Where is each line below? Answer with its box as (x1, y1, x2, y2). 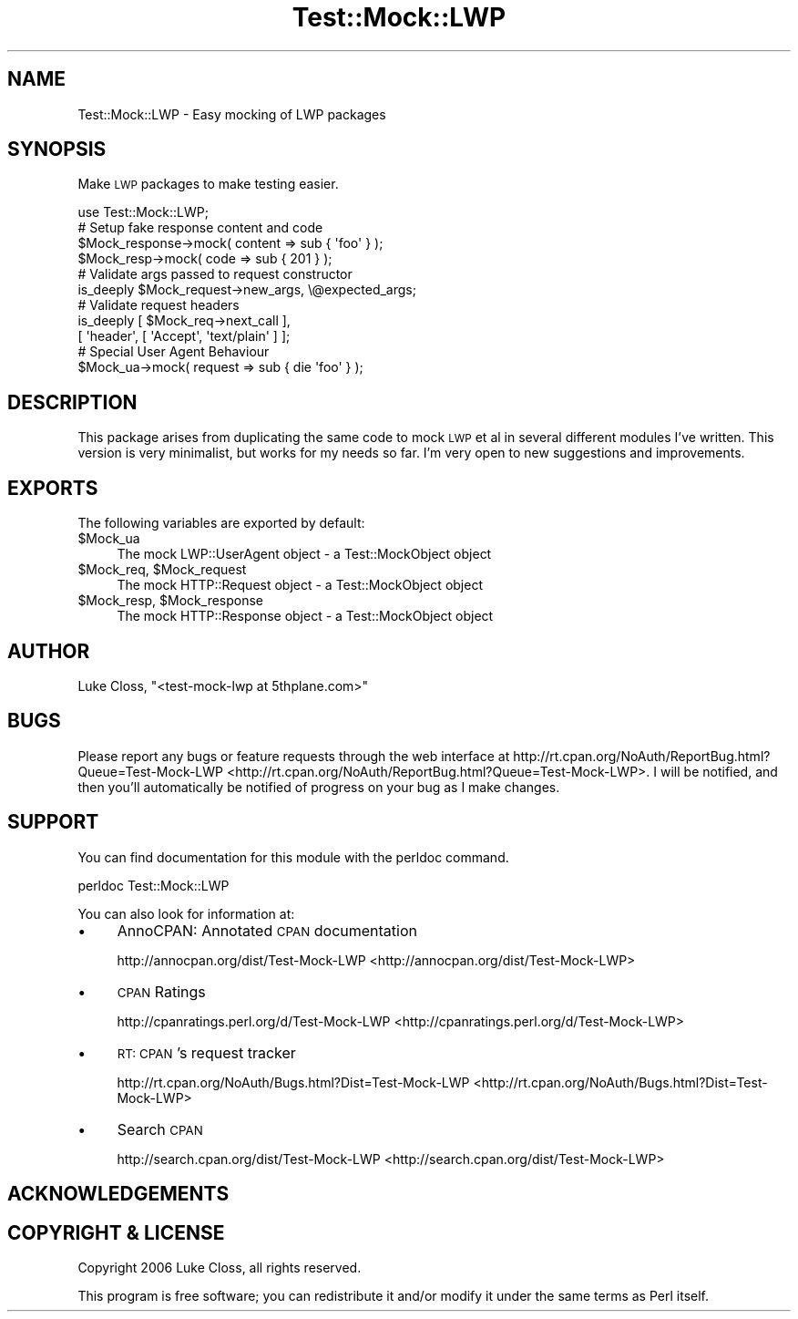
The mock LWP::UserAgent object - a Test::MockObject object (117, 546, 492, 562)
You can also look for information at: (77, 905, 295, 922)
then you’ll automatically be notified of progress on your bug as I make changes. (77, 778, 560, 795)
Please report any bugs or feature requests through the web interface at (77, 747, 510, 764)
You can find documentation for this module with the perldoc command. (77, 849, 509, 865)
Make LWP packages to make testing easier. (77, 176, 339, 192)
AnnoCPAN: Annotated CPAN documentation (117, 921, 417, 940)
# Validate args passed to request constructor (77, 266, 353, 283)
